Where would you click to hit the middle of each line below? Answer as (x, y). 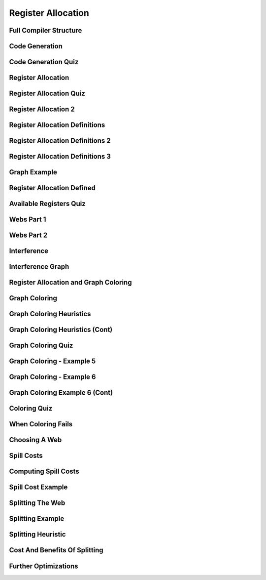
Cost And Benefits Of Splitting (56, 550)
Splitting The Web (37, 503)
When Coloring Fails (41, 424)
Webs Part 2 (28, 235)
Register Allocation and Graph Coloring (70, 282)
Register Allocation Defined (52, 188)
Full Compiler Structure (46, 30)
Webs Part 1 (28, 220)
